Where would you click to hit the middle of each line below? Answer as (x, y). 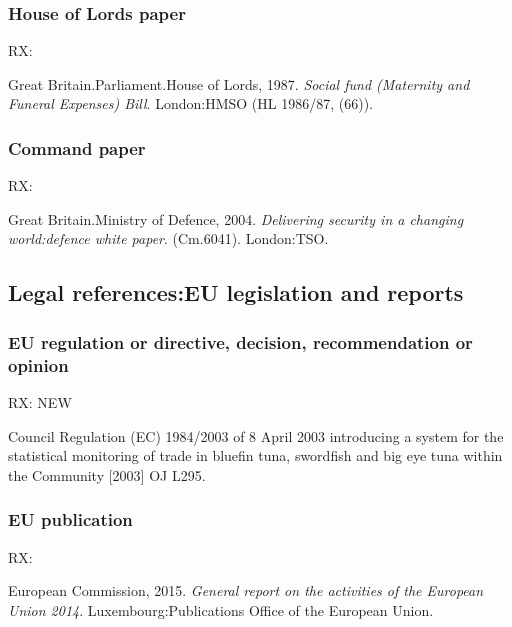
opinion (38, 364)
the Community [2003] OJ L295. (107, 474)
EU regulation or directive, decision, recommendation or (240, 341)
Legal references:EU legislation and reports (236, 292)
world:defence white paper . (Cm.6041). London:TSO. (168, 238)
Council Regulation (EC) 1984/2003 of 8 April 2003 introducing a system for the (256, 435)
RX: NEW (40, 401)
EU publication (70, 519)
